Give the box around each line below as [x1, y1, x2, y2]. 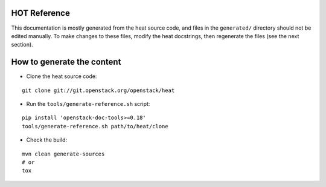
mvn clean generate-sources [22, 150, 105, 157]
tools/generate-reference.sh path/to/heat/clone [22, 123, 168, 130]
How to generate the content [11, 57, 121, 67]
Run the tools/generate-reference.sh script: [26, 100, 150, 107]
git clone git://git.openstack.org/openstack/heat [22, 87, 175, 94]
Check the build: [26, 136, 68, 143]
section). [11, 41, 33, 48]
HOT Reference [11, 8, 71, 18]
